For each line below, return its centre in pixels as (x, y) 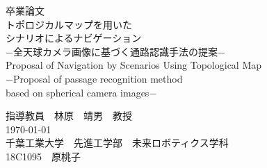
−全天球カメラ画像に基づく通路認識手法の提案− (115, 51)
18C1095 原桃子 (43, 156)
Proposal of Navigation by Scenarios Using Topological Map (134, 65)
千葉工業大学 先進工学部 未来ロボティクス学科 (117, 143)
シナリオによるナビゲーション (74, 38)
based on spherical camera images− (81, 92)
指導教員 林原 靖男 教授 (69, 116)
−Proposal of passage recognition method (94, 78)
